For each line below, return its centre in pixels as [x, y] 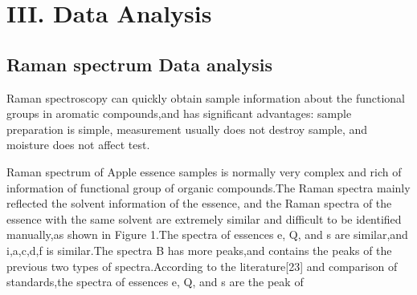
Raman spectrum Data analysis [140, 64]
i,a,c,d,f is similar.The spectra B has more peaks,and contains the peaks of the [199, 250]
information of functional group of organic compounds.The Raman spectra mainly [208, 187]
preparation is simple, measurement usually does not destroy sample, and [187, 129]
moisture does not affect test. [78, 145]
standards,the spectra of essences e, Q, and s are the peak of [155, 282]
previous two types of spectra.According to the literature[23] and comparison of [202, 266]
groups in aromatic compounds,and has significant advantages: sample [179, 113]
